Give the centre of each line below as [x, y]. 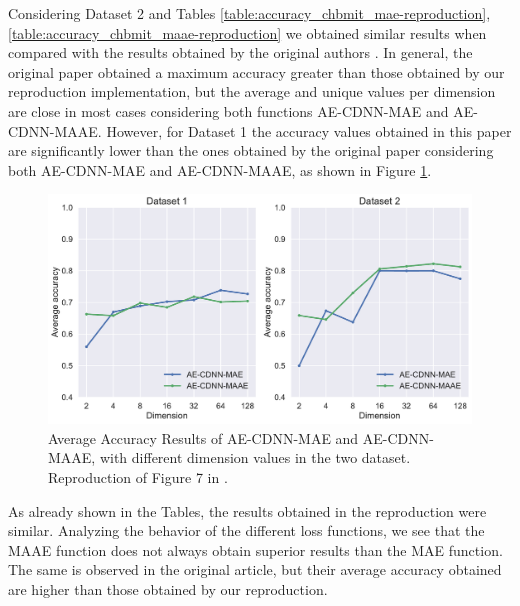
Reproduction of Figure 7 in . [138, 476]
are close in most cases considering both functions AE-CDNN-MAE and [228, 110]
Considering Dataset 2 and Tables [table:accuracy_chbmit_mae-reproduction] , [249, 13]
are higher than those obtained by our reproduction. [168, 588]
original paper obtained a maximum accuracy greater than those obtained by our [256, 71]
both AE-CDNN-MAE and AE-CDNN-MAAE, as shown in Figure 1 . [220, 169]
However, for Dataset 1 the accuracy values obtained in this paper [309, 130]
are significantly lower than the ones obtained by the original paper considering [251, 150]
